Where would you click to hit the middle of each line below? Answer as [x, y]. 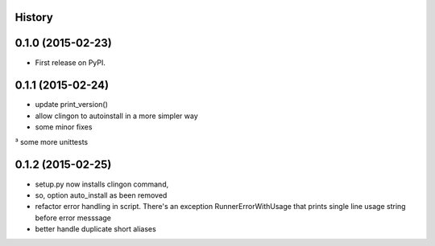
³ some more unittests [52, 141]
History [34, 17]
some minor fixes [64, 127]
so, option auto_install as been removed [101, 195]
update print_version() [72, 105]
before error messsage [73, 218]
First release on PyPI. [70, 62]
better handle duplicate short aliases [95, 229]
